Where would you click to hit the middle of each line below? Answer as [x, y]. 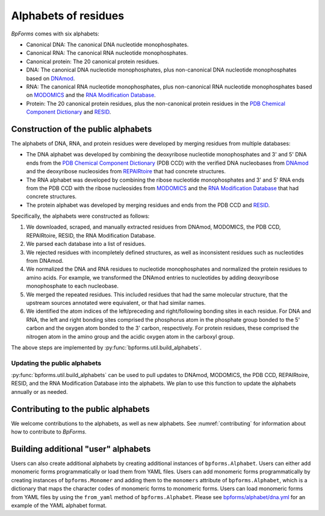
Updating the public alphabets [56, 363]
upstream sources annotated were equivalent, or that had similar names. [116, 303]
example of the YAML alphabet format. [59, 506]
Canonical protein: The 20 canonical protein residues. [93, 61]
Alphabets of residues [68, 16]
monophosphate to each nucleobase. [73, 286]
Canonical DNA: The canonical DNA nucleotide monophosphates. [107, 45]
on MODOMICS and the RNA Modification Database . [91, 95]
